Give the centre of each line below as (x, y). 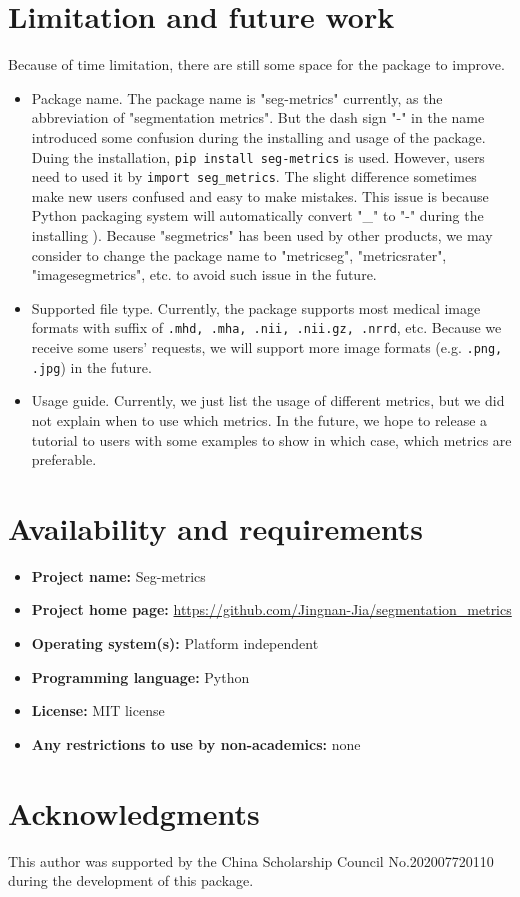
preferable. (64, 459)
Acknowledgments (134, 812)
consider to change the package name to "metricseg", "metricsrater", (239, 254)
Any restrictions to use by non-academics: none (196, 743)
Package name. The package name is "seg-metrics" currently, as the (237, 97)
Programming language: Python (140, 676)
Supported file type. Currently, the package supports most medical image (256, 307)
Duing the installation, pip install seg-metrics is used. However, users (258, 156)
